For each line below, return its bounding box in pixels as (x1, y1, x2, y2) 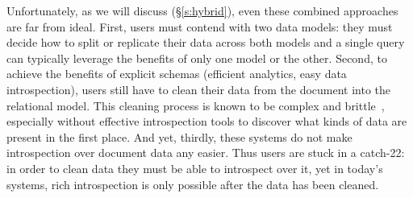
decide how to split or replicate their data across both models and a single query (6, 34, 405, 51)
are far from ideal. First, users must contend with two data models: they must (6, 18, 393, 35)
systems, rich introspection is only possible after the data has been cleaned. (6, 175, 379, 192)
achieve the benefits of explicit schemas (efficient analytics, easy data (6, 65, 347, 82)
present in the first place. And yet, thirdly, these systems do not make (6, 128, 353, 145)
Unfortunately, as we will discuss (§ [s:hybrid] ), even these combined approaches (6, 2, 398, 19)
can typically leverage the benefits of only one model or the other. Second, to (6, 49, 387, 66)
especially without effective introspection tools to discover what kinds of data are (6, 113, 407, 130)
